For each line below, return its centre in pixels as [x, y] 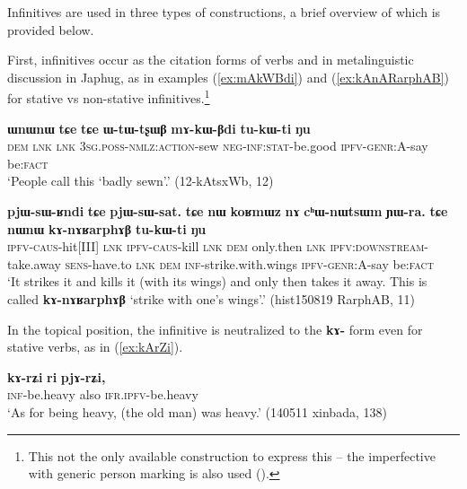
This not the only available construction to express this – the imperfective [232, 455]
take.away [34, 263]
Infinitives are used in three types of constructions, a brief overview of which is [224, 12]
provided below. [51, 29]
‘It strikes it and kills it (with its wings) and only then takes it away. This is [217, 281]
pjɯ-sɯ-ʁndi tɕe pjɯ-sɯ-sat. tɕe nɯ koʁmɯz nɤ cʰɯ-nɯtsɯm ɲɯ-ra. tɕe [228, 211]
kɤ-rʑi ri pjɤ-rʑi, [57, 376]
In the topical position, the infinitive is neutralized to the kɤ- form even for [215, 329]
